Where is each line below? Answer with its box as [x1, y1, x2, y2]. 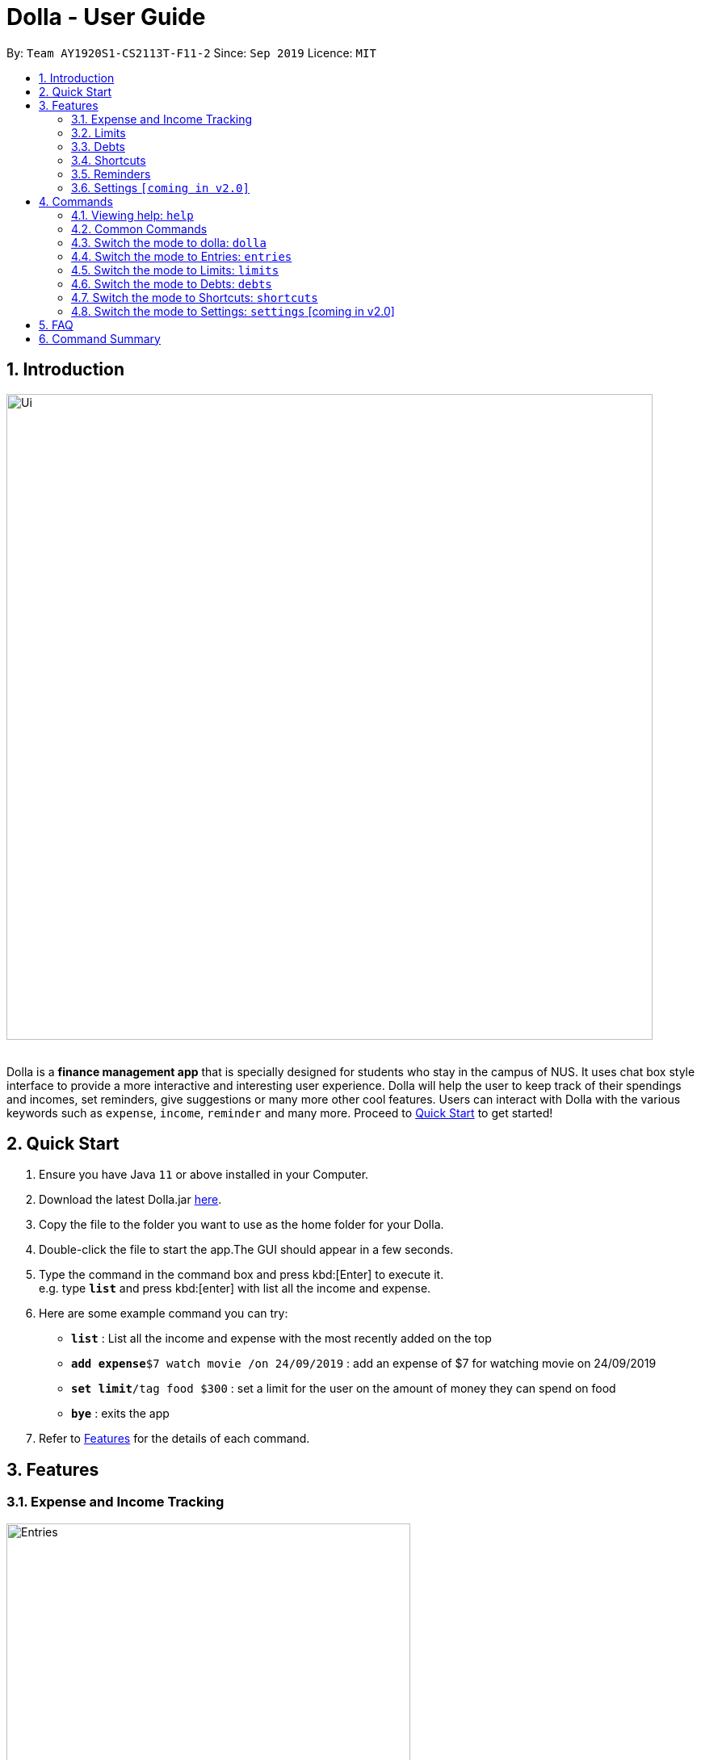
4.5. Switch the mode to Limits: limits [71, 262, 279, 277]
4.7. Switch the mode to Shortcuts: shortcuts [71, 290, 318, 304]
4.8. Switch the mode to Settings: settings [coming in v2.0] [71, 304, 395, 318]
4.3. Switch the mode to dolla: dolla [71, 235, 267, 249]
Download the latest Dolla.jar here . [39, 1192, 222, 1207]
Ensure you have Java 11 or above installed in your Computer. [39, 1167, 369, 1182]
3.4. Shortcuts [71, 153, 146, 167]
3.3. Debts [71, 139, 125, 153]
